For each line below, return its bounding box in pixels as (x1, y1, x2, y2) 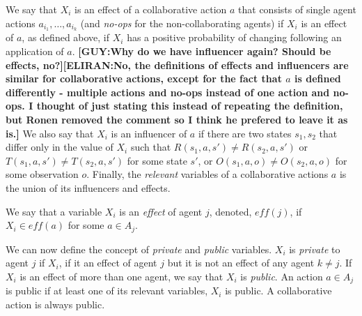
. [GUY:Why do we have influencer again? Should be (72, 44, 331, 59)
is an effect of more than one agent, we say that (19, 269, 223, 283)
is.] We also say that (6, 126, 94, 140)
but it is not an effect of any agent (167, 255, 315, 270)
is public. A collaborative (225, 283, 332, 298)
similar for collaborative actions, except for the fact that (6, 71, 282, 86)
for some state (127, 153, 187, 167)
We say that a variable (6, 204, 102, 218)
